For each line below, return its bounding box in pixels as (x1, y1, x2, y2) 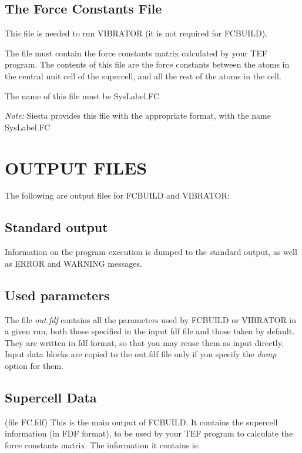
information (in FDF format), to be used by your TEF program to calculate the (5, 427, 293, 439)
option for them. (5, 360, 64, 372)
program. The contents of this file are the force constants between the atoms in (5, 58, 290, 71)
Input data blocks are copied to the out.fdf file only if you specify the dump (5, 348, 277, 360)
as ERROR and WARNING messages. (5, 257, 142, 269)
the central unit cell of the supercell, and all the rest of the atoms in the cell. (5, 69, 281, 82)
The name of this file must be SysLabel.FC (5, 89, 160, 102)
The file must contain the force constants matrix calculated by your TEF (5, 46, 268, 59)
